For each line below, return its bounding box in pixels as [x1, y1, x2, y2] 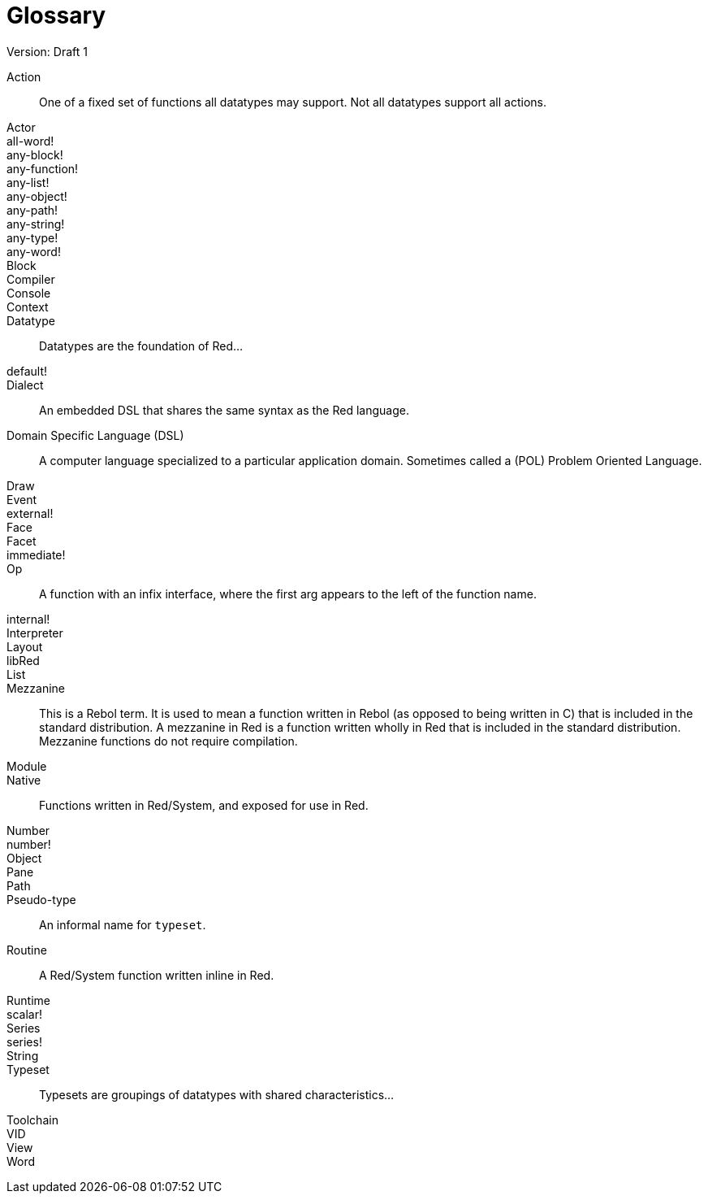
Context [6, 299, 49, 314]
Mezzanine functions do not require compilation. [39, 733, 298, 748]
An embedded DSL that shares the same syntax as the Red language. [39, 402, 409, 417]
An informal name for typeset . [39, 917, 206, 932]
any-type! [6, 230, 58, 245]
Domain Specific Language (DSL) [6, 428, 184, 442]
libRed [6, 653, 40, 667]
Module [6, 759, 47, 773]
